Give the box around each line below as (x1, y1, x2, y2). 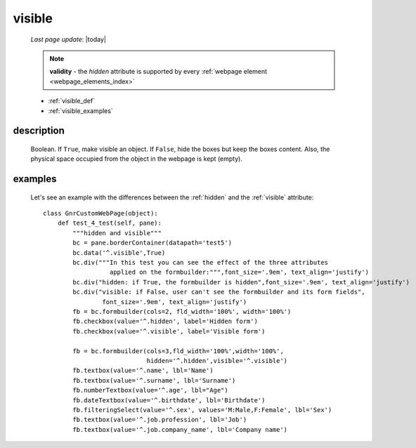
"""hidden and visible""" (72, 229, 162, 237)
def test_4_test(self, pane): (57, 219, 162, 228)
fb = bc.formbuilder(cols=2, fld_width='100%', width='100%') (72, 308, 292, 315)
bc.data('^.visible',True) (72, 249, 166, 256)
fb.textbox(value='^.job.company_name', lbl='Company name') (72, 426, 288, 433)
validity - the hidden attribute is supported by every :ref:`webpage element (49, 67, 267, 76)
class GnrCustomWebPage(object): (43, 209, 158, 218)
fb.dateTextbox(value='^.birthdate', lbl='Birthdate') (72, 396, 266, 404)
